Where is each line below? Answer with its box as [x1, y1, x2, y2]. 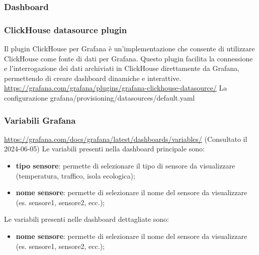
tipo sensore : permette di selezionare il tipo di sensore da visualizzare [16, 160, 235, 171]
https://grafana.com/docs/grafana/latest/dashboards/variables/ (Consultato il [4, 133, 247, 144]
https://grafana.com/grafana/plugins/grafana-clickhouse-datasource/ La [4, 82, 227, 93]
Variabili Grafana [4, 114, 76, 126]
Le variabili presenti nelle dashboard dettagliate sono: [4, 214, 169, 224]
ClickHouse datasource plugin [4, 23, 127, 36]
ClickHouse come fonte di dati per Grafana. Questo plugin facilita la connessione [4, 53, 253, 63]
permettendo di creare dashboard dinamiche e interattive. [4, 72, 182, 83]
